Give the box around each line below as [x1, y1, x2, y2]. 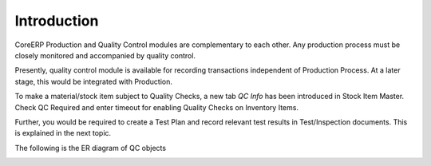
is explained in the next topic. [14, 128, 112, 138]
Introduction [14, 12, 99, 30]
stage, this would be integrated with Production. [14, 77, 173, 86]
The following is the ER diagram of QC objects [14, 143, 167, 152]
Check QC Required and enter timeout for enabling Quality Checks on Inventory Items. [14, 102, 299, 112]
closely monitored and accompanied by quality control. [14, 50, 196, 60]
